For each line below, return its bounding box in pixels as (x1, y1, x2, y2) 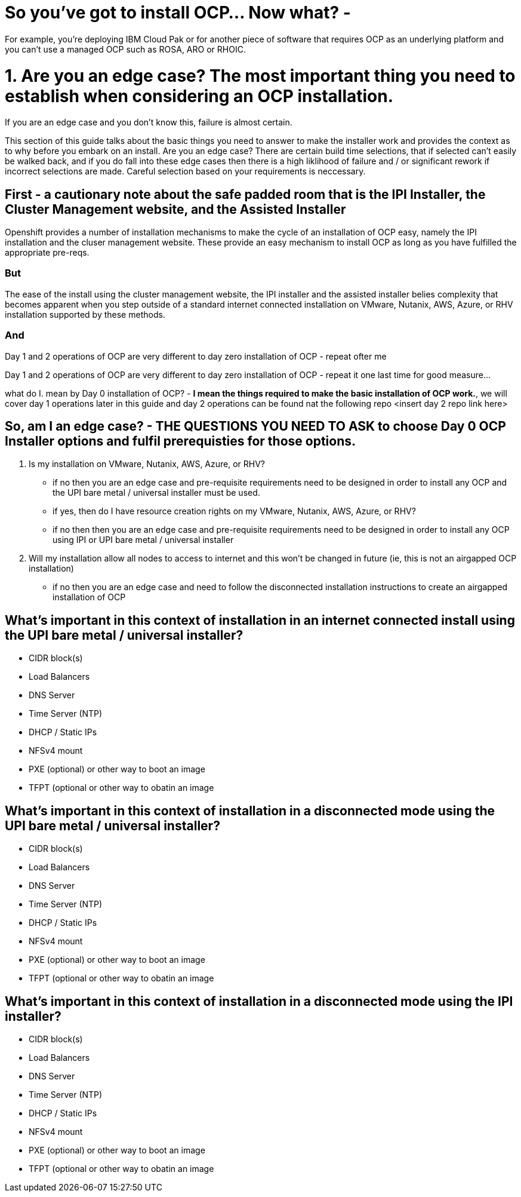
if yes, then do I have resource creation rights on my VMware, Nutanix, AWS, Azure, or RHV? (53, 506, 416, 517)
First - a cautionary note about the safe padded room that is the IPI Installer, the (5, 186, 486, 202)
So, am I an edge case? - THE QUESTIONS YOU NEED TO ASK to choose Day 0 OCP (5, 419, 506, 434)
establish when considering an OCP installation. (5, 85, 394, 106)
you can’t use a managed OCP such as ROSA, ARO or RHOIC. (5, 44, 246, 54)
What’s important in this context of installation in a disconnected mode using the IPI (5, 993, 513, 1009)
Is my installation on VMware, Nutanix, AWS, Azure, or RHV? (29, 459, 266, 469)
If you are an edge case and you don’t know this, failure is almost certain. (5, 117, 292, 128)
